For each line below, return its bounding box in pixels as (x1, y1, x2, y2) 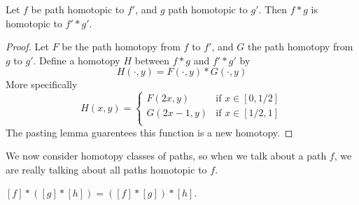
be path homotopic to (31, 2, 125, 16)
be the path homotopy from (62, 39, 181, 54)
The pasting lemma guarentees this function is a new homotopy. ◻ (6, 125, 293, 139)
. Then (258, 2, 288, 16)
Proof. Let (6, 39, 49, 54)
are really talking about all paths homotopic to (6, 162, 207, 176)
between (134, 52, 170, 67)
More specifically (6, 77, 78, 92)
